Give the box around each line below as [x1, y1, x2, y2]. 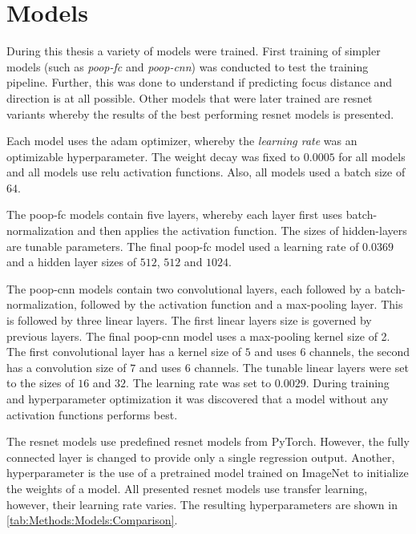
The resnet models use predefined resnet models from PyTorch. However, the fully [6, 433, 410, 450]
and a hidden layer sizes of [6, 253, 136, 270]
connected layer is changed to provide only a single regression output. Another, [6, 448, 395, 465]
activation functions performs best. [6, 406, 178, 423]
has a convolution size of [6, 358, 127, 375]
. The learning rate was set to [126, 374, 272, 391]
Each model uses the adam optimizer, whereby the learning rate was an [6, 132, 357, 149]
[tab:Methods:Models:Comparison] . [6, 512, 178, 528]
